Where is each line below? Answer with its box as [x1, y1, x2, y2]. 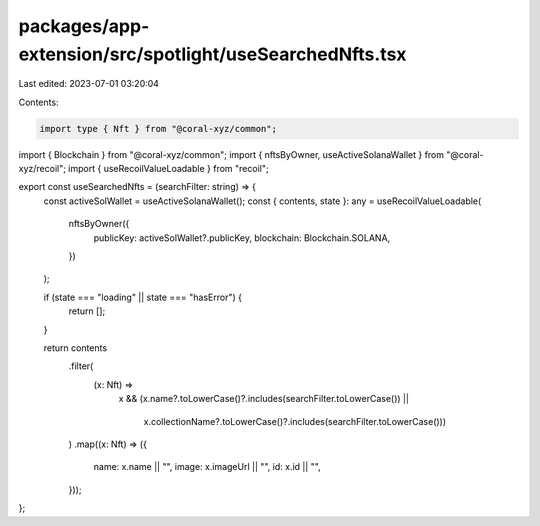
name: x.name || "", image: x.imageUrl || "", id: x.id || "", [93, 461, 322, 473]
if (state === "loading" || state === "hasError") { [43, 291, 242, 303]
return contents [43, 342, 108, 354]
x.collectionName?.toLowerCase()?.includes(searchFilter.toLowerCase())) [143, 415, 447, 427]
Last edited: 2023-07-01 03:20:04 [18, 78, 160, 90]
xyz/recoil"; [18, 163, 67, 175]
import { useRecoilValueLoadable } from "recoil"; [68, 163, 269, 175]
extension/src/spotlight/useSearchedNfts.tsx [18, 43, 407, 65]
